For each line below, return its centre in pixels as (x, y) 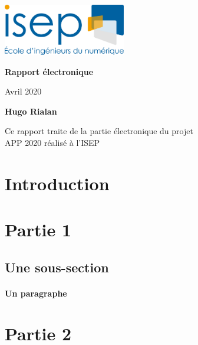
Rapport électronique (49, 71)
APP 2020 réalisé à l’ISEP (52, 142)
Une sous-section (57, 267)
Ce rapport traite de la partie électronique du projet (99, 131)
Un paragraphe (36, 293)
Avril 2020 (23, 91)
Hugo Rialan (31, 111)
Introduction (57, 183)
